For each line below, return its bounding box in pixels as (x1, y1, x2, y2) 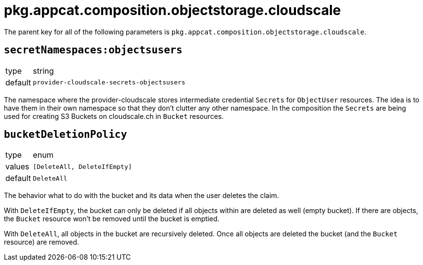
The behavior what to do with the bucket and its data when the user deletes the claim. (4, 191, 279, 200)
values (5, 162, 30, 172)
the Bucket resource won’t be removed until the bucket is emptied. (4, 215, 220, 223)
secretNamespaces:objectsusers (4, 44, 183, 56)
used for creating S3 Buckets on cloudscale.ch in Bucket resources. (4, 112, 224, 120)
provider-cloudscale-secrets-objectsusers (33, 79, 185, 86)
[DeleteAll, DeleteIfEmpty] (33, 163, 132, 170)
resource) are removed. (4, 238, 79, 247)
